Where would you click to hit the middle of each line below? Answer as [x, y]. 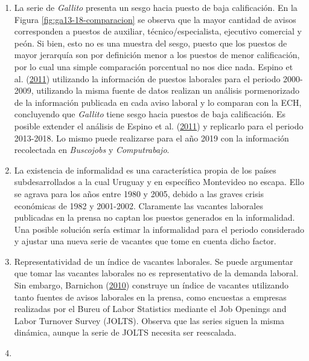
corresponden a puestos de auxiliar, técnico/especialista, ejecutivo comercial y [158, 31]
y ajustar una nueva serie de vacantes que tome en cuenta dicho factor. [145, 241]
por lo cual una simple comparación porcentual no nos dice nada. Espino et [154, 66]
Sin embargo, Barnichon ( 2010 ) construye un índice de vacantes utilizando [151, 285]
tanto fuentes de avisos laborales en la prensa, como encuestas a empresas [150, 297]
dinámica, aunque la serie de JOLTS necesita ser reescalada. [125, 332]
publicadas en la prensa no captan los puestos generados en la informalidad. [154, 217]
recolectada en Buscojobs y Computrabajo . [92, 150]
